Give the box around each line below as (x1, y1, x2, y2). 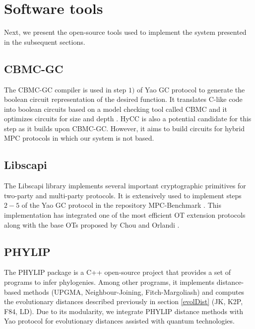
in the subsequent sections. (4, 36, 85, 47)
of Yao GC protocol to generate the (137, 84, 245, 94)
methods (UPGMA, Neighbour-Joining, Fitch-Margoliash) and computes (23, 286, 245, 297)
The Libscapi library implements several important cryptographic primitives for (4, 180, 246, 191)
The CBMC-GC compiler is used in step (4, 84, 127, 94)
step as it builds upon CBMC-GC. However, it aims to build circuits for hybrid (4, 123, 245, 133)
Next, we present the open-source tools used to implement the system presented (4, 27, 247, 37)
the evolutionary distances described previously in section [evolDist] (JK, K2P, (4, 296, 243, 307)
